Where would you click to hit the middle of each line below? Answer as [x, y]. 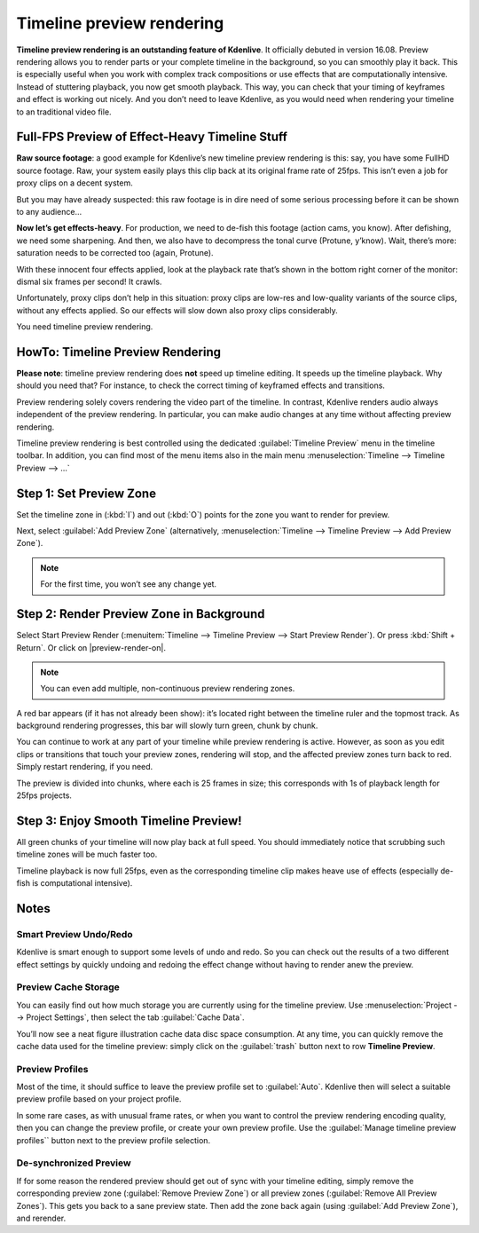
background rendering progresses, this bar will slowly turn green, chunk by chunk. [167, 726]
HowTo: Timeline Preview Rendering [119, 352]
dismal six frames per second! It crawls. [89, 281]
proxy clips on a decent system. [75, 183]
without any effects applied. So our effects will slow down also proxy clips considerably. [177, 310]
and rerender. [41, 1218]
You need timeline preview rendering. [85, 327]
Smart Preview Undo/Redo [75, 934]
